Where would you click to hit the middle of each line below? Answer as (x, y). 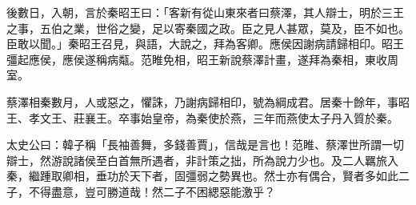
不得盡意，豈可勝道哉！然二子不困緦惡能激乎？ (152, 191)
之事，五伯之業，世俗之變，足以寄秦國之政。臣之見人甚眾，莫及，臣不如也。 (208, 28)
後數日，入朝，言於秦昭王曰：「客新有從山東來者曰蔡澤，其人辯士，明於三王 (205, 12)
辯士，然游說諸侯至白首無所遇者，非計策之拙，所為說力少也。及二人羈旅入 (202, 160)
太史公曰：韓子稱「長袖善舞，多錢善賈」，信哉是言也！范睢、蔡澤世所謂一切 (205, 145)
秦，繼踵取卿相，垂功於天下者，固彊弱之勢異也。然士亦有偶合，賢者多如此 (202, 176)
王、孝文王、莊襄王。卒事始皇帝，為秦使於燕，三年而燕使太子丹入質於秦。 (202, 117)
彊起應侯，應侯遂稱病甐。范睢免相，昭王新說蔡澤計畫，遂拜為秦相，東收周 (202, 59)
